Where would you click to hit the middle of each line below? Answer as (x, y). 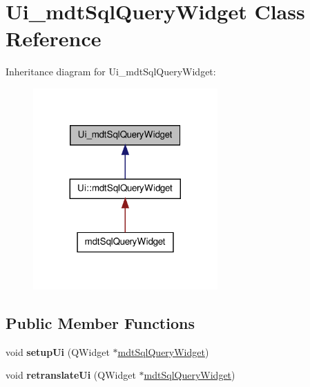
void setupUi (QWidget (58, 351)
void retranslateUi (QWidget (71, 375)
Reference (54, 38)
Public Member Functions (100, 322)
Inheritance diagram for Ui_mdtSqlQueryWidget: (111, 72)
